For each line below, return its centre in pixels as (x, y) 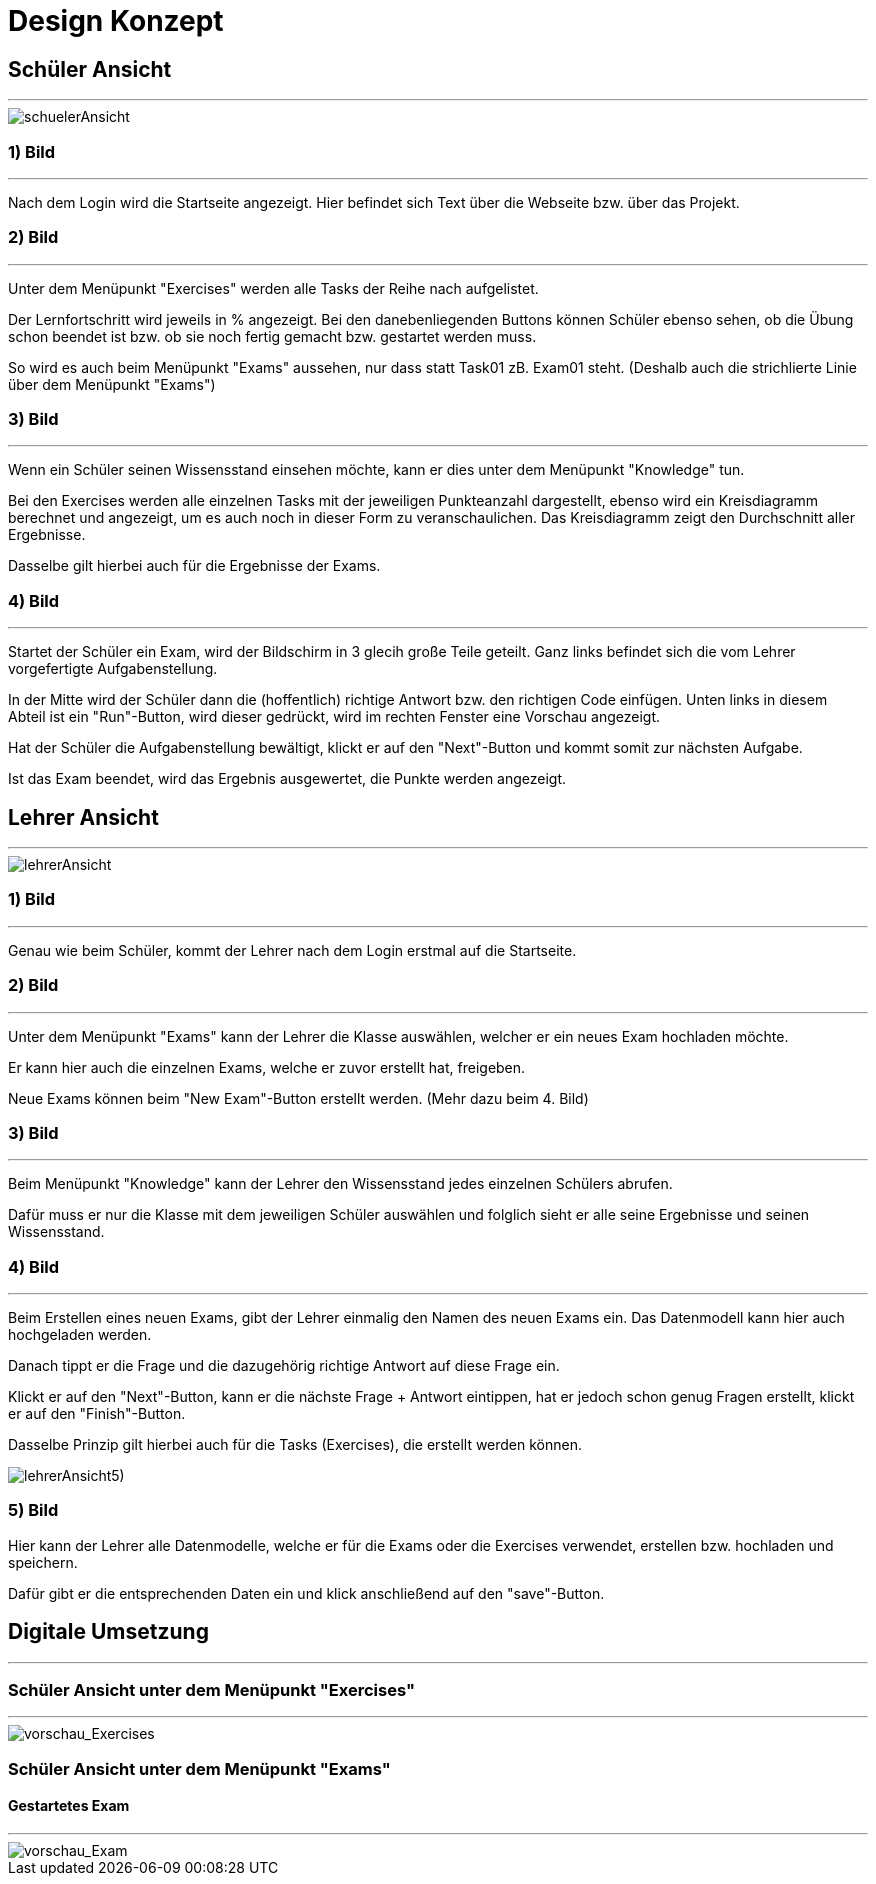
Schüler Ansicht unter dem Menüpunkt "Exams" (199, 1768)
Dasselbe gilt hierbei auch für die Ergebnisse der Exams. (194, 566)
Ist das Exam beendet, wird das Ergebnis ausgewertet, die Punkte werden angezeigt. (287, 779)
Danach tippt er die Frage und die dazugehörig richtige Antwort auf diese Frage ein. (284, 1366)
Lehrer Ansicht (83, 817)
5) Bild (33, 1510)
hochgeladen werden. (80, 1335)
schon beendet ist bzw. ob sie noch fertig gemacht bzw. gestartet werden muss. (272, 336)
